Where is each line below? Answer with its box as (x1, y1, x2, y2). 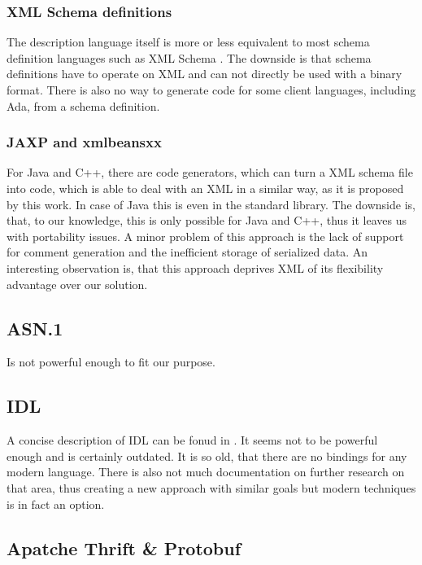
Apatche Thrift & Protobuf (7, 535, 241, 560)
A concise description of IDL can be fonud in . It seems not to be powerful (7, 431, 378, 449)
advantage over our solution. (7, 275, 148, 292)
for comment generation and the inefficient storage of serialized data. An (7, 243, 368, 261)
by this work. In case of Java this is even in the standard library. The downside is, (7, 195, 415, 212)
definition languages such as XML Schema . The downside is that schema (7, 49, 372, 66)
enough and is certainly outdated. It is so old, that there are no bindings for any (7, 447, 407, 464)
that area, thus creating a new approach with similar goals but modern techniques (7, 479, 416, 496)
